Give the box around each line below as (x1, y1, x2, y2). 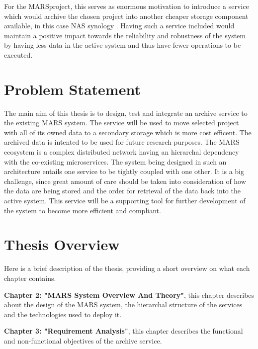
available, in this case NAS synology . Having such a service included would (4, 20, 235, 31)
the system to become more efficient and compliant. (4, 205, 161, 215)
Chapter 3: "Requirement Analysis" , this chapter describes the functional (4, 326, 243, 336)
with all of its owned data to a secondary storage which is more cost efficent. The (4, 127, 252, 137)
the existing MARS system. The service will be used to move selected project (4, 117, 239, 128)
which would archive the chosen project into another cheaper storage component (4, 10, 249, 21)
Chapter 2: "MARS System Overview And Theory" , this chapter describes (4, 289, 255, 300)
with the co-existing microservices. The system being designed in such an (4, 156, 227, 167)
